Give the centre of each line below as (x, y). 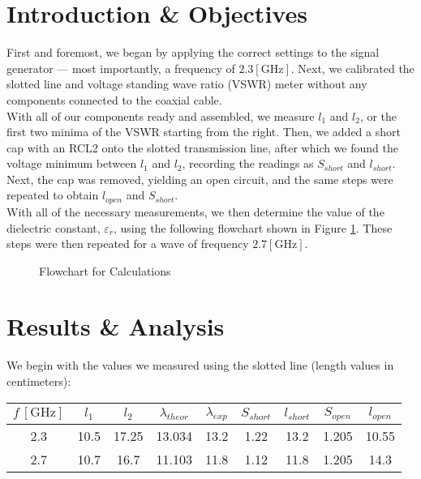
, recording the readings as (248, 163)
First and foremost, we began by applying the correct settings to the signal (193, 52)
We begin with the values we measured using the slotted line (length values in (200, 365)
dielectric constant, (54, 227)
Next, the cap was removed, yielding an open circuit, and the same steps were (200, 179)
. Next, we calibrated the (352, 68)
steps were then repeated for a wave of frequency (128, 244)
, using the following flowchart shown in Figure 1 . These (253, 227)
